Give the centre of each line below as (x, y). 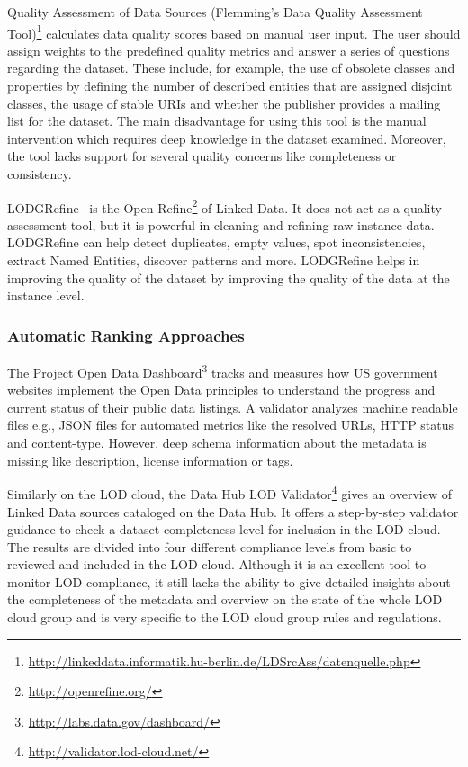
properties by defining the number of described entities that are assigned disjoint (230, 86)
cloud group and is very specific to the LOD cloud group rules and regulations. (225, 617)
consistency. (40, 174)
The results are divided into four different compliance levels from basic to (210, 546)
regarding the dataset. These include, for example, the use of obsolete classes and (231, 68)
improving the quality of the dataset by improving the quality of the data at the (229, 277)
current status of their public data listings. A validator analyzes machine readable (233, 407)
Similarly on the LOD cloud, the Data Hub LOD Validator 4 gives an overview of (229, 492)
